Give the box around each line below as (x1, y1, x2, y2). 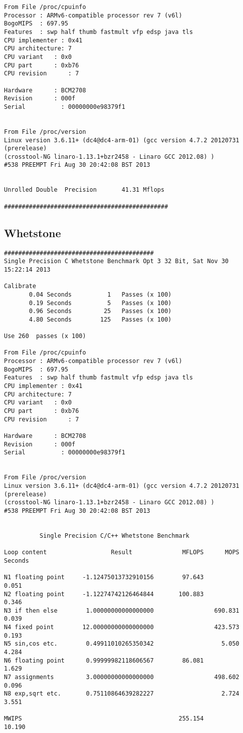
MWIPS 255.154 (4, 715, 204, 723)
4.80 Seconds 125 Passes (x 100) (29, 316, 172, 323)
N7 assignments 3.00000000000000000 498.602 (4, 674, 240, 681)
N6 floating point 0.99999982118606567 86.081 (4, 657, 204, 664)
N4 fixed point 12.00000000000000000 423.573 (4, 624, 240, 631)
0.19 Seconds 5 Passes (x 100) (29, 299, 172, 307)
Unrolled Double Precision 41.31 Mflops (4, 186, 165, 194)
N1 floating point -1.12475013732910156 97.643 (4, 574, 204, 581)
